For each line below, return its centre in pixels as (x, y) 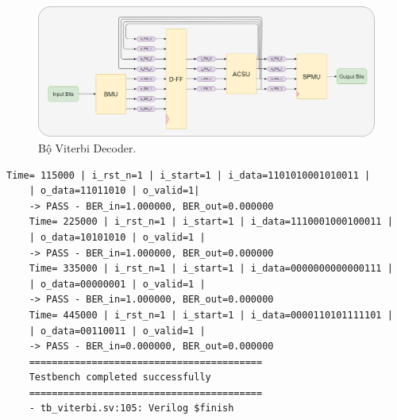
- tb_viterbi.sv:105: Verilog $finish (131, 408)
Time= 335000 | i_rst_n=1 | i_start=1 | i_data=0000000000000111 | (211, 269)
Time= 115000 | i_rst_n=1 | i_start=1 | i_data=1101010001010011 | (189, 175)
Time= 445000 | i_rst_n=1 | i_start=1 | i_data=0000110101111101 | (211, 315)
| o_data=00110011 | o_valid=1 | (117, 331)
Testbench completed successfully (120, 378)
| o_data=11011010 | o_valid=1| (114, 191)
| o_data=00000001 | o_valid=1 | (117, 284)
